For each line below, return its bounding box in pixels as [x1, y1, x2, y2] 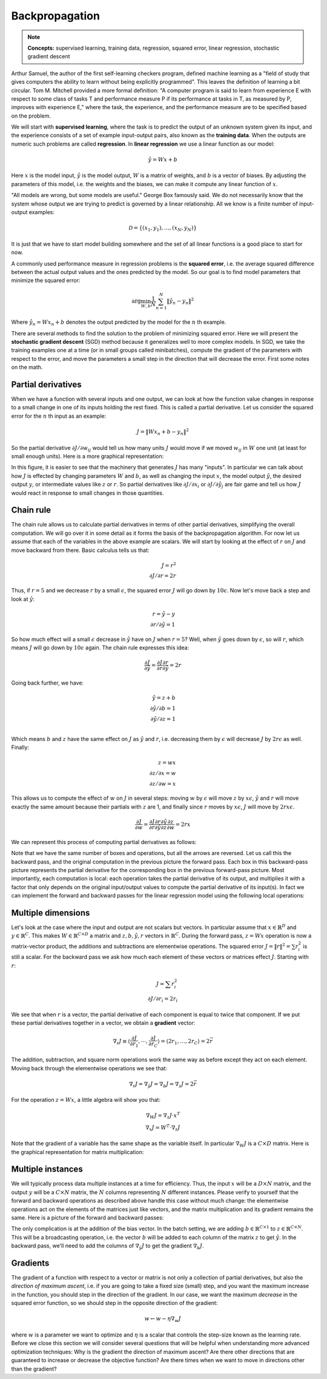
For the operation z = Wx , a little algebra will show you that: [11, 1096, 160, 1104]
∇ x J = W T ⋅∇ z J [145, 1122, 180, 1132]
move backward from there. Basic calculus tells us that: [11, 546, 150, 554]
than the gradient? [11, 1365, 57, 1372]
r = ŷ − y [152, 610, 176, 617]
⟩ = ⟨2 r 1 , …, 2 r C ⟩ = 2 [157, 1038, 210, 1046]
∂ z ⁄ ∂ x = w [149, 770, 176, 776]
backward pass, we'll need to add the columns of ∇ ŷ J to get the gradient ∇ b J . [11, 1242, 204, 1250]
